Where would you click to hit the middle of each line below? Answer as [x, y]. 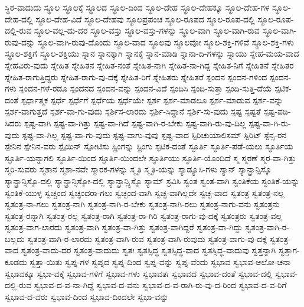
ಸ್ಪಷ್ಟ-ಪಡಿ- [277, 111]
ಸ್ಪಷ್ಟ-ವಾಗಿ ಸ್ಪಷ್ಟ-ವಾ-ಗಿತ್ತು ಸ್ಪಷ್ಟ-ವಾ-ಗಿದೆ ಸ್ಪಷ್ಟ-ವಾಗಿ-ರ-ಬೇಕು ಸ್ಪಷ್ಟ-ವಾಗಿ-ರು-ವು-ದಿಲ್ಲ [135, 123]
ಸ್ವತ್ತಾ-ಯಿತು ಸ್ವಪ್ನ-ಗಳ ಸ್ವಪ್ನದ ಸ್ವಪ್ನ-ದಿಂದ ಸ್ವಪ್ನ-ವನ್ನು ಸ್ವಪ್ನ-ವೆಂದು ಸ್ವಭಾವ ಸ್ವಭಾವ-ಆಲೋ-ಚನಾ [160, 262]
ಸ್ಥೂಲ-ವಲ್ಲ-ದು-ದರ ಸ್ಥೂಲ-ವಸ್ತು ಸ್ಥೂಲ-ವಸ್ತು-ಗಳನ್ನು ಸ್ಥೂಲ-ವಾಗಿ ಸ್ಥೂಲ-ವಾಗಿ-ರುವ [147, 30]
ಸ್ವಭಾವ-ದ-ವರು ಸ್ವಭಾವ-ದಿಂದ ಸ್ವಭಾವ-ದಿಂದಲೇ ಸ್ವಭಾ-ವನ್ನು [87, 296]
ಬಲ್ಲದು [15, 238]
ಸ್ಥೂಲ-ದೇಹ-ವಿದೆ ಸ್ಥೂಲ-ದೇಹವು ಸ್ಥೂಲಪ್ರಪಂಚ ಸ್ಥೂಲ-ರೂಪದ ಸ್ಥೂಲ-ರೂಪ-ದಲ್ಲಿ [145, 19]
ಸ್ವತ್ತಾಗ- [289, 250]
